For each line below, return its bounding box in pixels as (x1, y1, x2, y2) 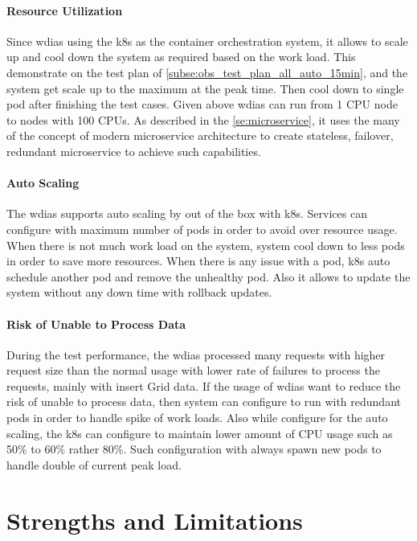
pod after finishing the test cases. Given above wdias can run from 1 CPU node (6, 96, 398, 113)
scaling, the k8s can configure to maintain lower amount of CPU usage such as (6, 424, 393, 441)
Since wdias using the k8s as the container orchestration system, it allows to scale (6, 32, 408, 49)
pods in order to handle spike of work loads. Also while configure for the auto (6, 409, 388, 426)
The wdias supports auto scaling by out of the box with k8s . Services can (6, 205, 367, 222)
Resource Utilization (6, 2, 123, 18)
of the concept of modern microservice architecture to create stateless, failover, (6, 127, 394, 144)
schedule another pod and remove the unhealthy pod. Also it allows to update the (6, 268, 411, 285)
